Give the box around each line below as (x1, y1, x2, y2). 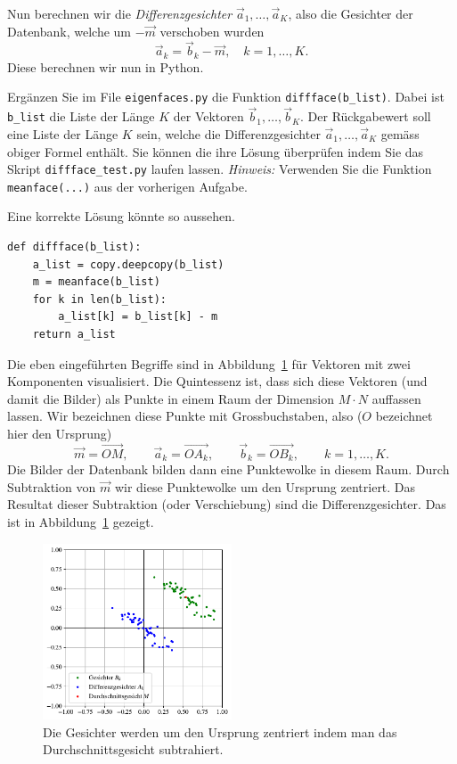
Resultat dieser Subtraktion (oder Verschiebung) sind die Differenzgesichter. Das (7, 495, 446, 513)
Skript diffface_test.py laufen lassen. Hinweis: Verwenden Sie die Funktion (7, 160, 432, 178)
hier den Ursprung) (7, 424, 112, 443)
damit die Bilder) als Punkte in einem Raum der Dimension (7, 389, 334, 407)
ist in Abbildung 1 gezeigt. (7, 513, 154, 531)
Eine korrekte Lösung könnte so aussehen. (7, 207, 235, 226)
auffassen (371, 389, 421, 407)
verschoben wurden (159, 21, 265, 40)
